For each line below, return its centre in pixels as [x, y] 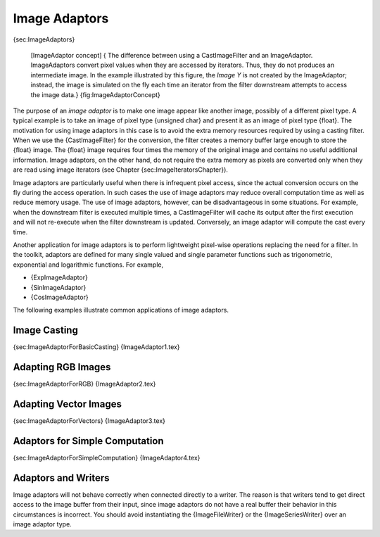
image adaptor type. [42, 524]
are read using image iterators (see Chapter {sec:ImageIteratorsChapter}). [121, 170]
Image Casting [46, 330]
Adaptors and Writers [61, 478]
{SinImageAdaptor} [58, 287]
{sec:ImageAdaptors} [44, 39]
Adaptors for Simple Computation [89, 441]
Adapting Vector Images [68, 404]
